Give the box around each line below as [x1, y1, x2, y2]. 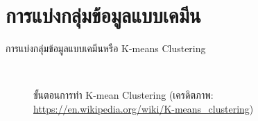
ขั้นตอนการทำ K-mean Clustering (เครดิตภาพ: [33, 88, 214, 102]
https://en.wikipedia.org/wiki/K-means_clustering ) [33, 101, 254, 115]
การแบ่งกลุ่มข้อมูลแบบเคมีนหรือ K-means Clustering [6, 41, 206, 56]
